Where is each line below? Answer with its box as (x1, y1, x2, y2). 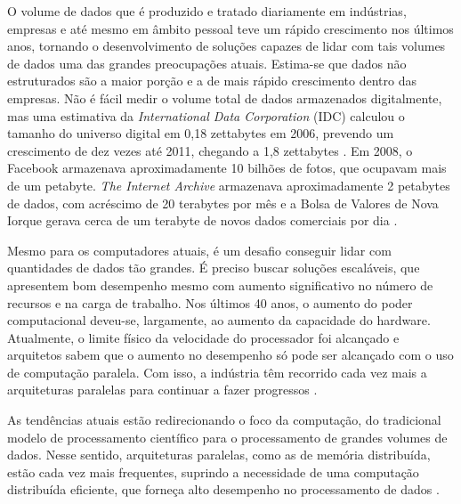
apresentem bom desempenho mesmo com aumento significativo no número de (7, 275, 433, 294)
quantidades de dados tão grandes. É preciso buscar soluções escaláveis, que (7, 258, 420, 277)
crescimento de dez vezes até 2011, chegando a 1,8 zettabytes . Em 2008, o (7, 141, 413, 159)
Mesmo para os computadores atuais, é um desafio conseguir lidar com (7, 240, 392, 259)
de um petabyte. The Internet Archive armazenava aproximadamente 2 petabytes (7, 175, 450, 194)
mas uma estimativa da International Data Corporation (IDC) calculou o (7, 106, 405, 125)
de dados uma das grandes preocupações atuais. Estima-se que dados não (7, 53, 407, 72)
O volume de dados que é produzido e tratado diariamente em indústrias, (7, 2, 407, 20)
